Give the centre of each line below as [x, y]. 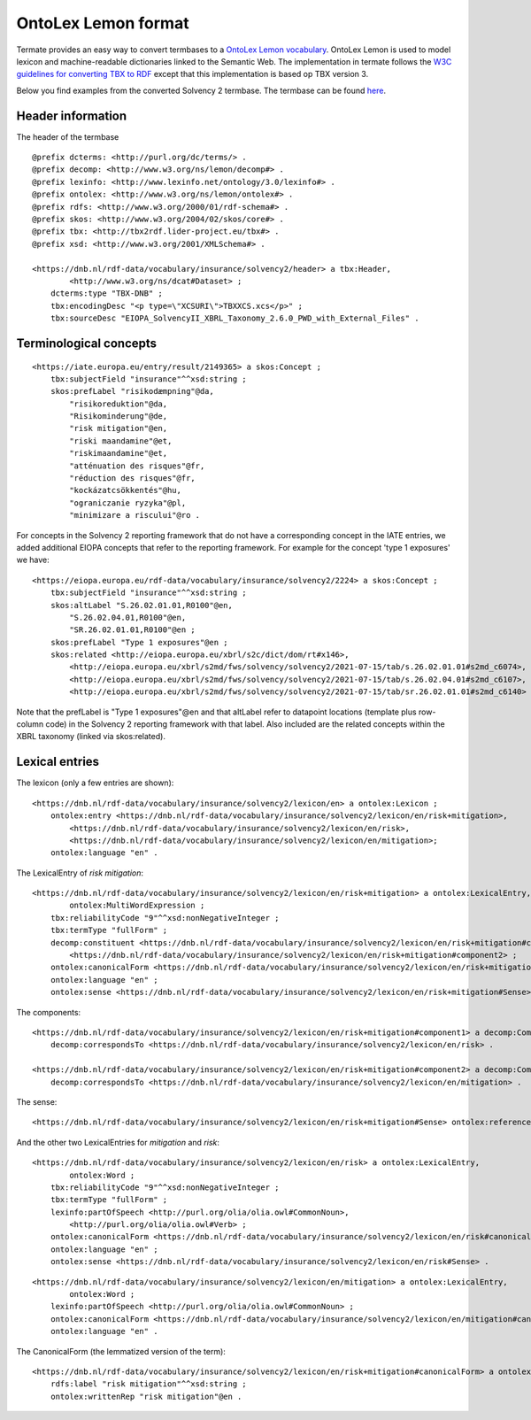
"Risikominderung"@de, [119, 417]
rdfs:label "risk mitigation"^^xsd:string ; [148, 1384]
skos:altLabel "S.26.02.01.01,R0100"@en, [142, 605]
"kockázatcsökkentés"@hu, [125, 490]
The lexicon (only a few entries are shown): [95, 783]
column [30, 724]
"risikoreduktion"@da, [119, 404]
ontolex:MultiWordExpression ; [137, 906]
